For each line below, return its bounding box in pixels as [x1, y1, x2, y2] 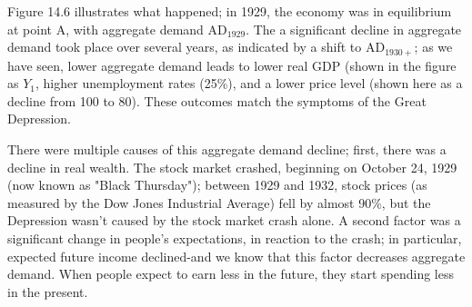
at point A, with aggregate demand [7, 19, 204, 38]
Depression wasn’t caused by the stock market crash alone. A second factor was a [7, 211, 461, 230]
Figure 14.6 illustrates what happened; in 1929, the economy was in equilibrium [7, 2, 452, 20]
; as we [414, 37, 453, 56]
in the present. [7, 282, 88, 301]
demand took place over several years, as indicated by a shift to [7, 37, 362, 56]
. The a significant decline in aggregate [246, 19, 462, 38]
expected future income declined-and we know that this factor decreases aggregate [7, 246, 466, 265]
